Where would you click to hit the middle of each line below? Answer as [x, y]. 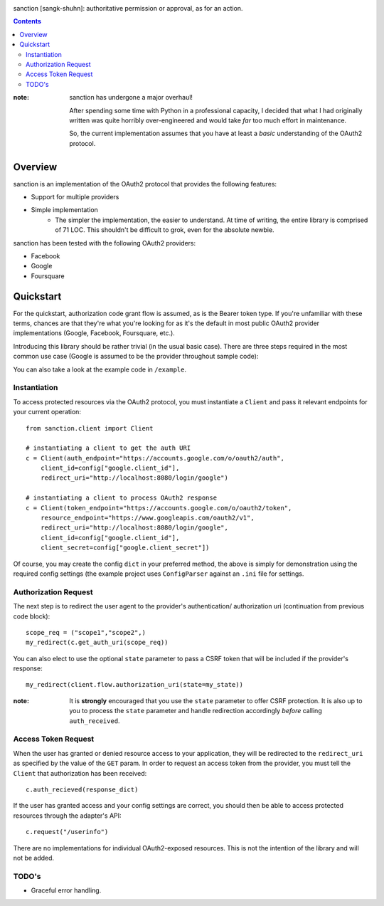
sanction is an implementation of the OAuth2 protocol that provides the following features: [145, 184]
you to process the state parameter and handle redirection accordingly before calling [196, 711]
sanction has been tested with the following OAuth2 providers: [105, 243]
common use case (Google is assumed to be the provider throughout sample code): [136, 357]
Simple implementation [65, 210]
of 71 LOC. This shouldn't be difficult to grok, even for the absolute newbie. [165, 230]
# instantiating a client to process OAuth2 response [121, 498]
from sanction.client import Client [90, 428]
